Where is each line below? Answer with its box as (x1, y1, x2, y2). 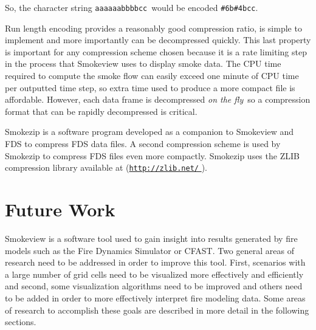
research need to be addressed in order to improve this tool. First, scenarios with (5, 256, 306, 269)
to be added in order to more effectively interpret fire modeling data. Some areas (5, 291, 306, 304)
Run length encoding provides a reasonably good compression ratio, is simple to (5, 21, 302, 34)
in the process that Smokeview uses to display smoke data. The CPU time (5, 57, 281, 70)
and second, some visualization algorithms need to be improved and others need (5, 280, 303, 292)
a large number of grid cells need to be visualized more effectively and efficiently (5, 267, 304, 280)
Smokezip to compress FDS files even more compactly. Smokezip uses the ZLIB (5, 149, 300, 162)
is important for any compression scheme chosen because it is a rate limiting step (5, 45, 307, 58)
